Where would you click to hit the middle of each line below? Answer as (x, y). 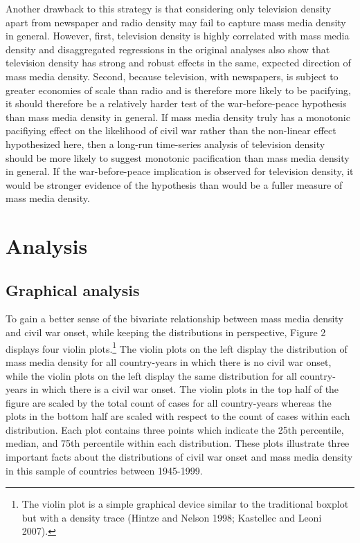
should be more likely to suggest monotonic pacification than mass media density (178, 157)
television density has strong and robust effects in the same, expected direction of (178, 63)
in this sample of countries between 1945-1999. (104, 470)
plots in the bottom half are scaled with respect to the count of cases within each (178, 416)
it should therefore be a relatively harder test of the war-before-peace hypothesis (176, 103)
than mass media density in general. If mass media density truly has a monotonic (178, 117)
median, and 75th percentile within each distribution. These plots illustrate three (178, 443)
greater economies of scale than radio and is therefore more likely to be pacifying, (178, 90)
